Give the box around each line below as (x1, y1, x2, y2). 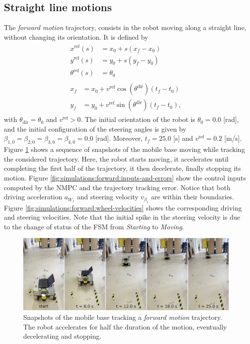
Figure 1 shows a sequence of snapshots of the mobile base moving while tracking (4, 144, 245, 154)
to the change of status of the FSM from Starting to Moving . (4, 221, 184, 231)
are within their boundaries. (151, 192, 234, 202)
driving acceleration (4, 192, 62, 202)
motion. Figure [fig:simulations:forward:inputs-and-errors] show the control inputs (4, 172, 246, 182)
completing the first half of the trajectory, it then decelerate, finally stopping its (4, 163, 241, 173)
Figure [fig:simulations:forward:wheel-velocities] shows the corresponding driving (4, 202, 242, 212)
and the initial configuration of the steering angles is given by (4, 123, 187, 134)
